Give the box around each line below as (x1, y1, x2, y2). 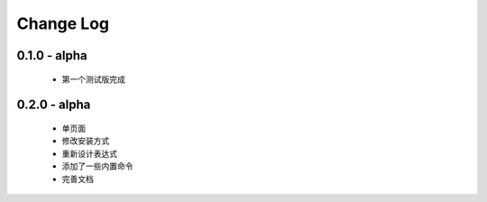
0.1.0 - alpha (16, 48, 87, 63)
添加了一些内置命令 (61, 161, 133, 171)
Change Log (16, 14, 110, 33)
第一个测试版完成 (61, 73, 125, 85)
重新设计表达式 (61, 148, 117, 159)
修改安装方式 (61, 135, 110, 146)
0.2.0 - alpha (16, 97, 91, 113)
